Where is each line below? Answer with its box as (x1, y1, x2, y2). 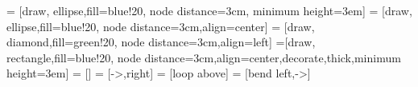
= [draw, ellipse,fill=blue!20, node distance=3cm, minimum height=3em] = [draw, (6, 2, 412, 18)
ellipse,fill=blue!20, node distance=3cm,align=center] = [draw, (6, 18, 315, 34)
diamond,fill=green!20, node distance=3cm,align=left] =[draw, (6, 34, 316, 50)
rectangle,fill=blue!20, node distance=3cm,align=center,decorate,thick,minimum (6, 49, 401, 65)
